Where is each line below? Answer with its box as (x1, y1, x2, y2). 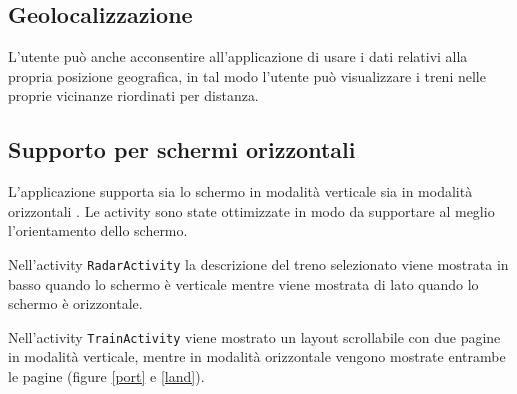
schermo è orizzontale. (8, 293, 143, 314)
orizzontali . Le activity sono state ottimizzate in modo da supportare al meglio (8, 200, 495, 221)
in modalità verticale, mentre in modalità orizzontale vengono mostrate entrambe (8, 346, 506, 367)
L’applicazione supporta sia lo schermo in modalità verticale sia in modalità (8, 181, 473, 202)
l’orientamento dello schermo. (8, 220, 188, 241)
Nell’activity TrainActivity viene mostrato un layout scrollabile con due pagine (8, 326, 501, 347)
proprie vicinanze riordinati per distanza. (8, 85, 259, 106)
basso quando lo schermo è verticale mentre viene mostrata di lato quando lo (8, 273, 479, 294)
